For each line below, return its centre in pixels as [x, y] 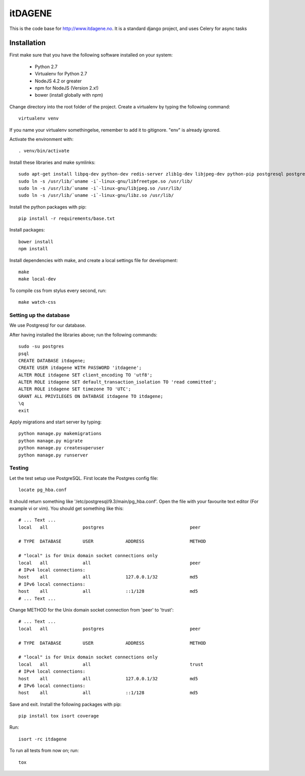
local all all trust [111, 664]
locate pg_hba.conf [43, 490]
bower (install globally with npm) [69, 95]
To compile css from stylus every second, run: [58, 291]
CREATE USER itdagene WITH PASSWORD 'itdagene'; [80, 368]
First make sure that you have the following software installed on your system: [91, 55]
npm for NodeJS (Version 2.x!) [67, 88]
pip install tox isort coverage [59, 716]
